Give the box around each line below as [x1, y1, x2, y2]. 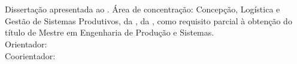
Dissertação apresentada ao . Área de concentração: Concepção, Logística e [5, 3, 280, 15]
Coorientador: [5, 49, 56, 62]
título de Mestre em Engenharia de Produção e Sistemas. [5, 26, 214, 39]
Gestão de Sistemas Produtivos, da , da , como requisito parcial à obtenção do [5, 14, 292, 27]
